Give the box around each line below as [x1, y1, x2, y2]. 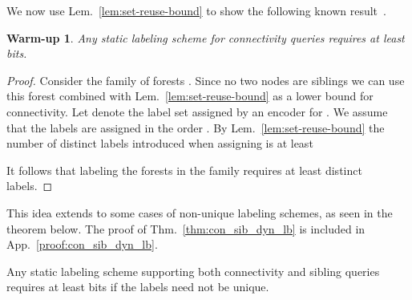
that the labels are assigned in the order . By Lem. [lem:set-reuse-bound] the [6, 119, 385, 136]
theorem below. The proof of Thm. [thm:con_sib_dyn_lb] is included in [6, 220, 366, 237]
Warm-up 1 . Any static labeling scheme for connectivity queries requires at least [6, 29, 405, 46]
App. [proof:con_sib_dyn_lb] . [6, 236, 158, 253]
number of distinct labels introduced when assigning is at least [6, 135, 313, 152]
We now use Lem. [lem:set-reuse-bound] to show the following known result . [6, 2, 386, 18]
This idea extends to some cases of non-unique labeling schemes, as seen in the [6, 204, 393, 221]
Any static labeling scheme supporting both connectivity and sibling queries [6, 262, 380, 279]
